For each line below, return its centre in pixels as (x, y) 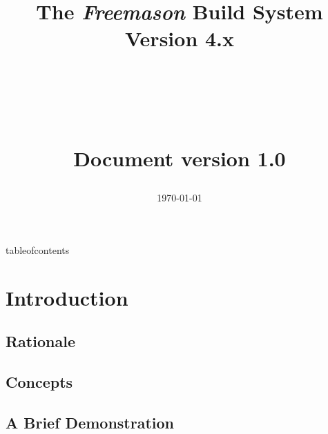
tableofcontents (38, 249)
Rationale (40, 341)
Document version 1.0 (180, 158)
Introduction (67, 297)
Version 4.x (180, 38)
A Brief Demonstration (90, 422)
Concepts (39, 381)
